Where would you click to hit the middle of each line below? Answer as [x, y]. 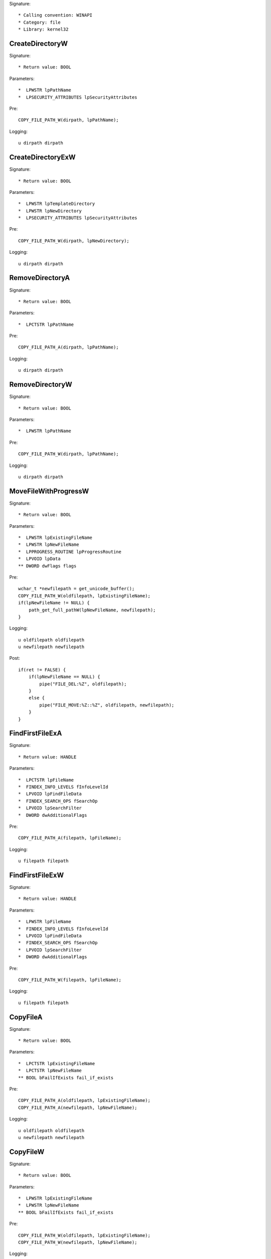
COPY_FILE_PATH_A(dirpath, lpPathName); [69, 347]
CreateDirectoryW [38, 44]
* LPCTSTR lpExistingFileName [57, 1063]
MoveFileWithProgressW [49, 491]
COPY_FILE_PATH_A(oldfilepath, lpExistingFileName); [84, 1101]
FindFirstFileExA [36, 733]
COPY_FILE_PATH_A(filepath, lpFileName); [70, 838]
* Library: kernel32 [43, 29]
